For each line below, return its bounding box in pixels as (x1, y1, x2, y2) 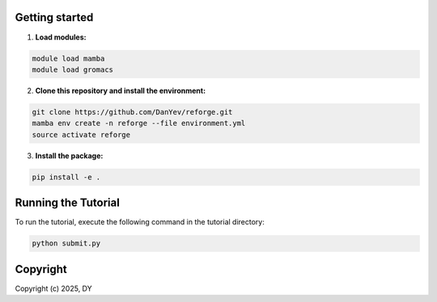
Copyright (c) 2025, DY (15, 283, 92, 293)
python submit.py (32, 239, 101, 248)
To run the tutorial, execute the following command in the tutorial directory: (15, 217, 265, 227)
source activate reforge (32, 130, 131, 139)
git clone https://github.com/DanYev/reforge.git (32, 107, 233, 116)
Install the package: (35, 150, 104, 161)
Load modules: (35, 32, 87, 42)
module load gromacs (32, 65, 113, 74)
